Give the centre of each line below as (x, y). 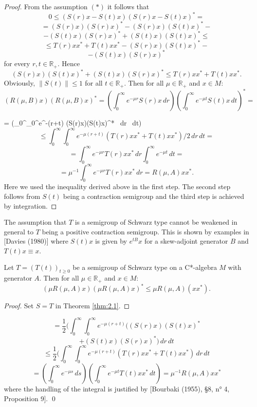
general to (19, 231)
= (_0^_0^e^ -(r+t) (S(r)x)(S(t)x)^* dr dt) (73, 123)
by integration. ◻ (30, 205)
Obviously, (19, 83)
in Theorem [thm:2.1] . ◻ (92, 306)
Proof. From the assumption (46, 6)
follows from (22, 196)
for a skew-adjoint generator (186, 241)
